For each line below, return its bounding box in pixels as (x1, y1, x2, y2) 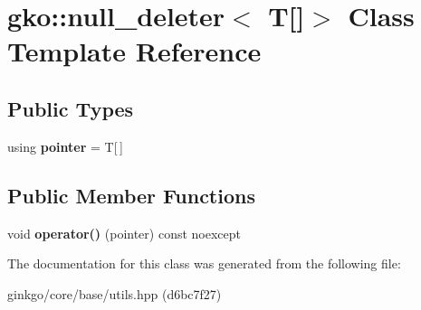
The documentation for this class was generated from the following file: (7, 254, 401, 273)
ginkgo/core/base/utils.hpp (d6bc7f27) (7, 284, 222, 303)
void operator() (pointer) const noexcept (7, 223, 241, 242)
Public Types (7, 94, 134, 122)
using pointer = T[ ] (7, 136, 123, 155)
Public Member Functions (7, 181, 255, 209)
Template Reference (7, 33, 262, 70)
